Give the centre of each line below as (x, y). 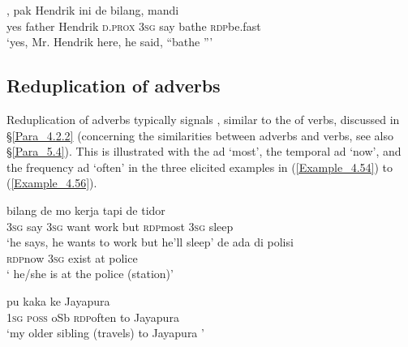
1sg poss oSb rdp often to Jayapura (93, 317)
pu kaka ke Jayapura (58, 300)
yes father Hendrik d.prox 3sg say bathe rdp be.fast (134, 26)
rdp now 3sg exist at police (72, 257)
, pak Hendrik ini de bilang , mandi (93, 10)
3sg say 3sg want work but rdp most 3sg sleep (120, 226)
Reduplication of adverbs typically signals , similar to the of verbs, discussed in (203, 119)
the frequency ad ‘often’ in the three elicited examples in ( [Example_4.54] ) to (200, 167)
